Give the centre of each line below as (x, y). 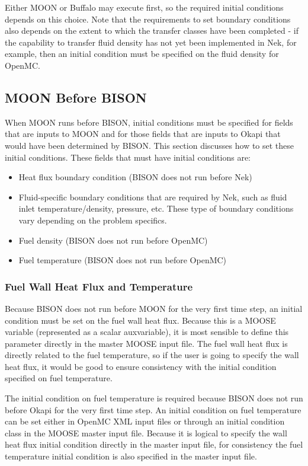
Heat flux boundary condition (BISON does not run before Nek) (135, 177)
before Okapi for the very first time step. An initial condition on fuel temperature (153, 409)
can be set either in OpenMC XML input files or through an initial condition (145, 421)
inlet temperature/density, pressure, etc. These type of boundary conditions (156, 208)
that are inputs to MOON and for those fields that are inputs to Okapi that (143, 134)
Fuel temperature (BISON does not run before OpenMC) (123, 260)
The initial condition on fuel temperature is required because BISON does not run (154, 398)
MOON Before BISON (76, 97)
